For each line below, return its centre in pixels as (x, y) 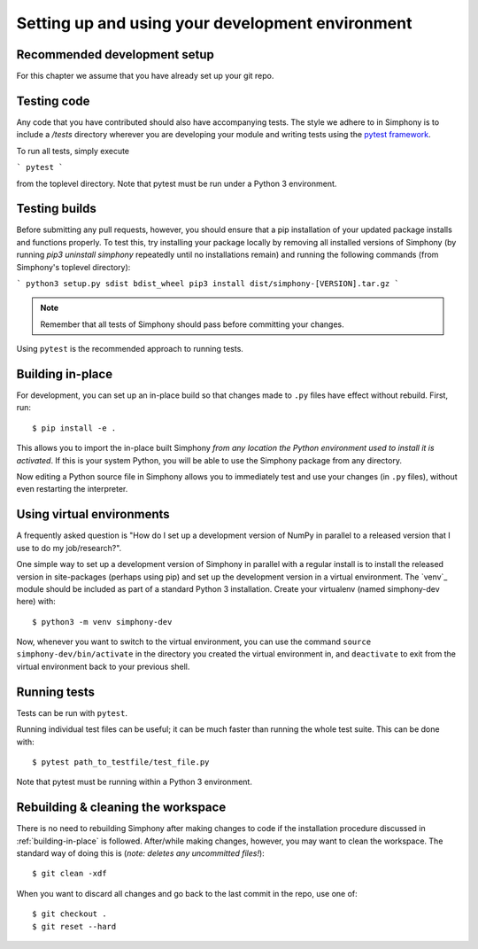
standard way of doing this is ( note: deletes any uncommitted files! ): (140, 853)
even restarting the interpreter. (72, 489)
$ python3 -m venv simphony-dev (102, 622)
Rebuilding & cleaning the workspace (121, 808)
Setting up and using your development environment (214, 23)
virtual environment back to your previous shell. (103, 666)
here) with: (36, 602)
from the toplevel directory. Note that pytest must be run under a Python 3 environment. (177, 183)
